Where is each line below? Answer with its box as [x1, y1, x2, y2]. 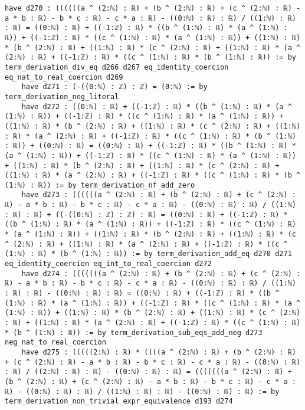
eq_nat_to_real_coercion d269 [5, 73, 123, 81]
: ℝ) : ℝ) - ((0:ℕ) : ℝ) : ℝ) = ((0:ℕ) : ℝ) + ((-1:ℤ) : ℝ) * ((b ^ [5, 289, 280, 298]
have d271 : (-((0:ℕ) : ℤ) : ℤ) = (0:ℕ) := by [21, 83, 208, 91]
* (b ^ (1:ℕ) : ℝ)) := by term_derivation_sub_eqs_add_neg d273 [5, 328, 263, 337]
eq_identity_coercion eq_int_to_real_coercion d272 [5, 260, 212, 268]
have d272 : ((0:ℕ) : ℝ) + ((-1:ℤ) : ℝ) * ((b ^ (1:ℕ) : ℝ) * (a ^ [21, 102, 292, 111]
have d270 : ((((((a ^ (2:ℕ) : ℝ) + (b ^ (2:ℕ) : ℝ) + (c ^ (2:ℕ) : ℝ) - [5, 4, 301, 12]
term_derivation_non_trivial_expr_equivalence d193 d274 [5, 397, 233, 406]
